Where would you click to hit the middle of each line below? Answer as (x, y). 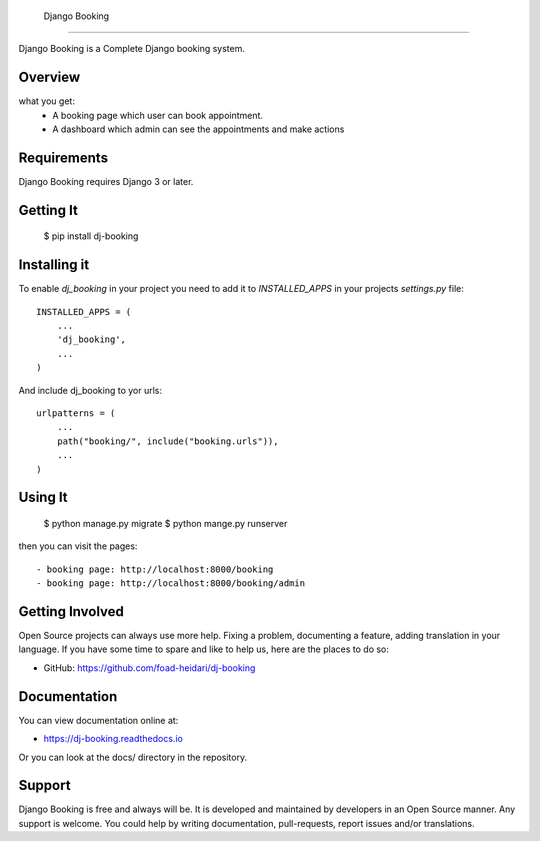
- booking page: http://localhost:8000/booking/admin (170, 583)
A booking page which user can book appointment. (158, 115)
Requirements (63, 157)
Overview (49, 77)
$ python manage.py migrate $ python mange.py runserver (165, 523)
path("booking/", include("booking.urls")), (167, 441)
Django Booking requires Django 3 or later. (106, 181)
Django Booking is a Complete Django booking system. (131, 49)
